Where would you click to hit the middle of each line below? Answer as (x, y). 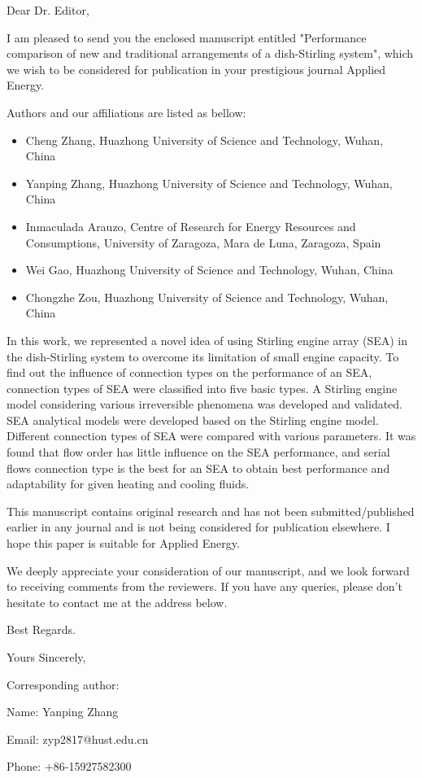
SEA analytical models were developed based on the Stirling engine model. (193, 420)
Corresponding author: (63, 684)
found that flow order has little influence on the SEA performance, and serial (198, 452)
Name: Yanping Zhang (63, 712)
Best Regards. (41, 629)
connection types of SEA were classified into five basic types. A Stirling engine (202, 388)
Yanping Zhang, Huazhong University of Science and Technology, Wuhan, (209, 183)
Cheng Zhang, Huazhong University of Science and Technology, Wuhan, (204, 140)
